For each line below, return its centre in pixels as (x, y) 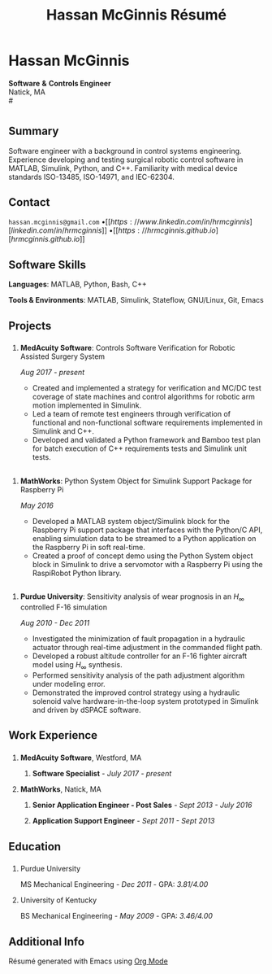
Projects (30, 326)
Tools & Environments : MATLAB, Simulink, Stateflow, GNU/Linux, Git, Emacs (136, 300)
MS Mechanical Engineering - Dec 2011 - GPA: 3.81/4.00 (114, 884)
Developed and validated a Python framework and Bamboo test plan (147, 440)
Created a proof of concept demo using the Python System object (142, 556)
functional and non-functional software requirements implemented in (147, 423)
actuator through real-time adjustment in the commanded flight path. (147, 648)
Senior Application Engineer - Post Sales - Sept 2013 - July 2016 (142, 805)
